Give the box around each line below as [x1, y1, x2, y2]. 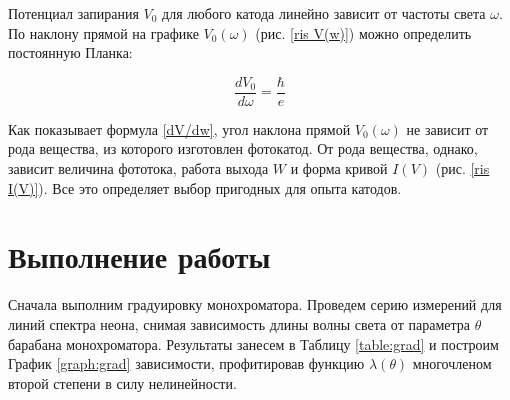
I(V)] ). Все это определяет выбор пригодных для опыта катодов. [8, 177, 402, 198]
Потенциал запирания [8, 3, 139, 23]
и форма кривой [290, 158, 388, 179]
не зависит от [406, 118, 489, 139]
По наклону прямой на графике [8, 22, 199, 43]
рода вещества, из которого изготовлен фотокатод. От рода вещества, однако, [8, 138, 478, 159]
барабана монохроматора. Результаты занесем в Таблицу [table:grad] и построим [8, 333, 499, 354]
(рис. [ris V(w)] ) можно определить [255, 22, 472, 43]
